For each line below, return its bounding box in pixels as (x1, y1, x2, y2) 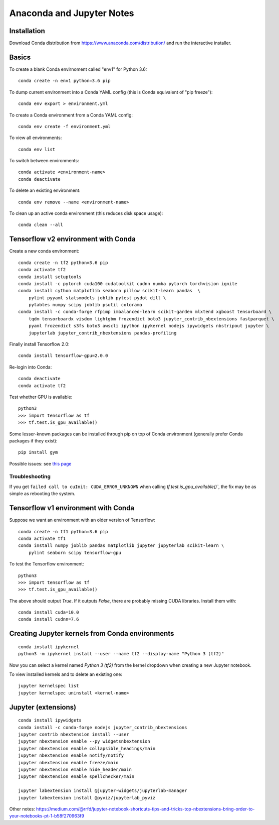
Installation (9, 27, 45, 35)
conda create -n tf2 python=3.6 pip (18, 260, 108, 266)
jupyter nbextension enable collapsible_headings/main (18, 746, 156, 751)
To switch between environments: (9, 158, 80, 164)
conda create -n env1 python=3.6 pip (18, 78, 111, 84)
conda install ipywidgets (18, 718, 82, 723)
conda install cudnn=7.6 (18, 617, 79, 622)
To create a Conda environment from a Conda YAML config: (9, 112, 133, 118)
